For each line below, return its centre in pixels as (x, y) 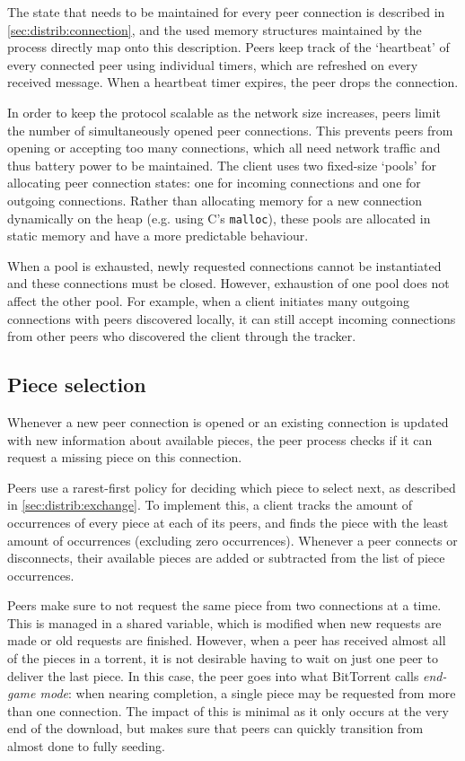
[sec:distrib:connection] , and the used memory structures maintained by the (215, 29)
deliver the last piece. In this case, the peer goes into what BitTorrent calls (213, 675)
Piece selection (77, 385)
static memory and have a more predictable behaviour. (158, 236)
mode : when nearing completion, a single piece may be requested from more (248, 693)
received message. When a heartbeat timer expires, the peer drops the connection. (233, 82)
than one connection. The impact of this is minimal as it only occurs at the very (228, 710)
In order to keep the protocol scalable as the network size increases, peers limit (224, 112)
